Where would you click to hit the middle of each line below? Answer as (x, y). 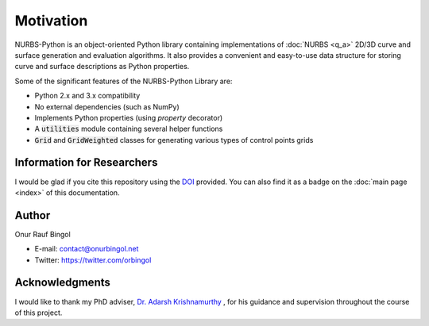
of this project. (39, 313)
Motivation (51, 21)
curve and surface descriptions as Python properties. (102, 67)
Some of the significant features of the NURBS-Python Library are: (124, 81)
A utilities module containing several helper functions (129, 129)
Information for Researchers (86, 163)
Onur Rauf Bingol (43, 234)
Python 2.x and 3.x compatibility (87, 96)
